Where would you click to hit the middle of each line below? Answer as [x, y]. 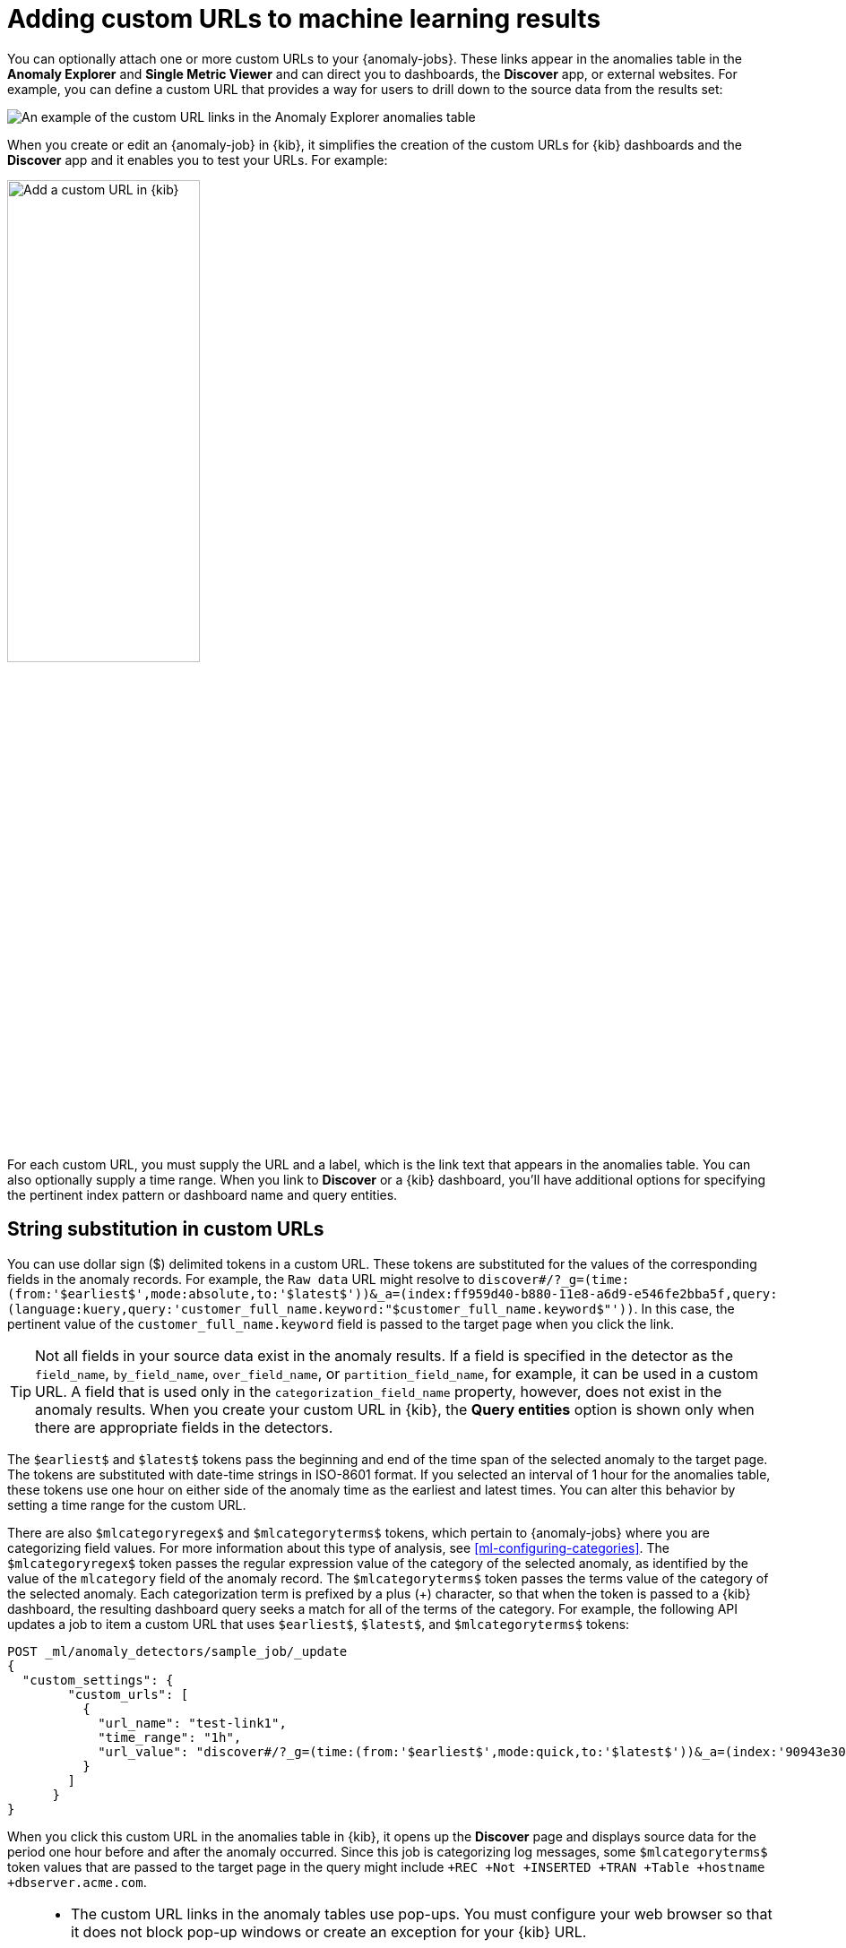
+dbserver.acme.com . [77, 1882]
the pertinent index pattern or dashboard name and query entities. [203, 1194]
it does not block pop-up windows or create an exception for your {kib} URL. [329, 1931]
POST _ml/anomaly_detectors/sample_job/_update [177, 1651]
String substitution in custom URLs [166, 1229]
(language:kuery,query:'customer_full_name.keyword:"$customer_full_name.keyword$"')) [321, 1309]
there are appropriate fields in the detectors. [184, 1427]
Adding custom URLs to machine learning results [304, 19]
